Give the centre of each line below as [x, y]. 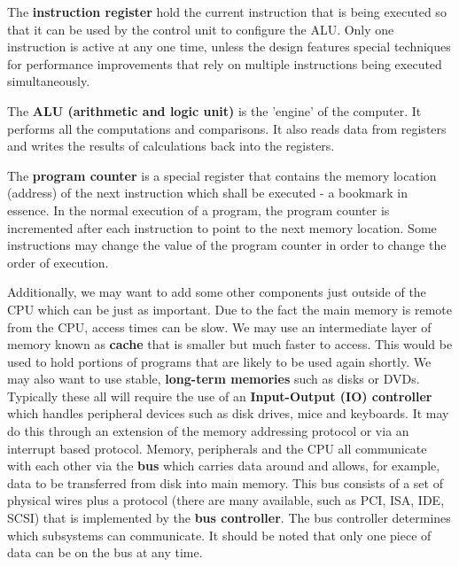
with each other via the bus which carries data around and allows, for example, [224, 466]
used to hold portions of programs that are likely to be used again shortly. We [219, 361]
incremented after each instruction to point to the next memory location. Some [222, 227]
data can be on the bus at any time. [105, 552]
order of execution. [58, 262]
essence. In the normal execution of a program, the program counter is [198, 210]
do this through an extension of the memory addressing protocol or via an [208, 431]
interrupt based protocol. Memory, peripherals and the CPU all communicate [217, 448]
